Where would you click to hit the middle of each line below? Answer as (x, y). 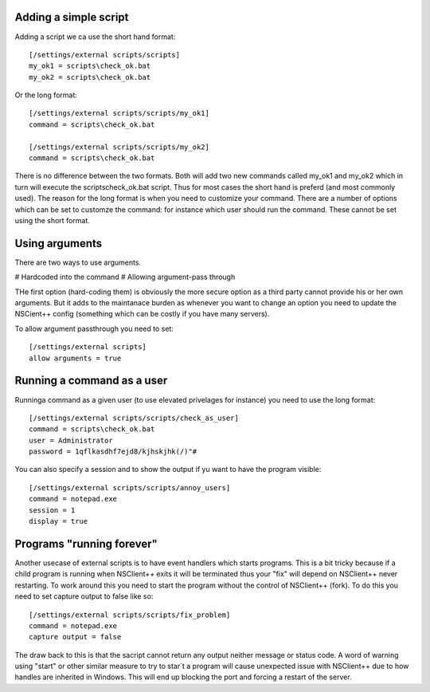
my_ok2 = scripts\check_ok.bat (90, 77)
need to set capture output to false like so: (84, 596)
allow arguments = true (75, 358)
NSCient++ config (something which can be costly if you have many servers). (142, 314)
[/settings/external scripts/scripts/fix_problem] (130, 615)
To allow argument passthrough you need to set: (94, 328)
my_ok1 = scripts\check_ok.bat (90, 66)
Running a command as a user (91, 381)
